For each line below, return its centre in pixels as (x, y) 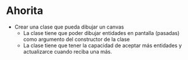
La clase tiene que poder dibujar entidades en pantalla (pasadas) (101, 33)
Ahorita (25, 11)
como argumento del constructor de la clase (76, 39)
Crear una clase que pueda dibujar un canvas (69, 27)
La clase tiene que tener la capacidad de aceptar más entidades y (102, 45)
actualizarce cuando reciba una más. (67, 51)
